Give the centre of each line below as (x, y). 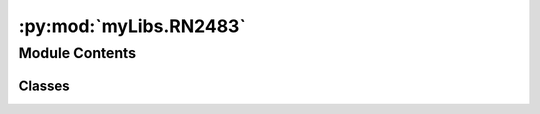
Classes (44, 85)
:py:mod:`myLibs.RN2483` (132, 26)
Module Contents (77, 53)
